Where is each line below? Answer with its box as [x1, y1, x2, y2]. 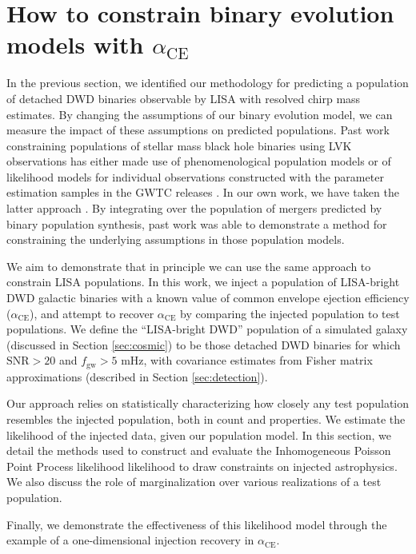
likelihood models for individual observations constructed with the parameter [6, 168, 384, 185]
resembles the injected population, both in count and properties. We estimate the [6, 411, 406, 428]
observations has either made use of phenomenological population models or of [6, 153, 391, 169]
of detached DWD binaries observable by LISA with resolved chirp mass [6, 90, 361, 106]
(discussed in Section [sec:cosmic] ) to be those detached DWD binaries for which [6, 336, 401, 353]
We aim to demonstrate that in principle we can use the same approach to [6, 257, 371, 274]
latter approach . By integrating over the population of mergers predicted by [6, 200, 382, 217]
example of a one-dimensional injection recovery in [6, 532, 254, 548]
